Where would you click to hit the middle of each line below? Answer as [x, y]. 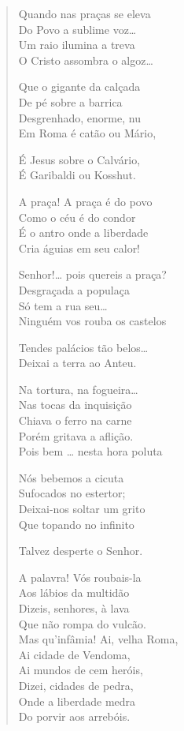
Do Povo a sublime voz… [77, 29]
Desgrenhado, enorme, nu [79, 117]
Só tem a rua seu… [63, 305]
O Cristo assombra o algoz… [86, 60]
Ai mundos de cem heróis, [81, 670]
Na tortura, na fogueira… [78, 389]
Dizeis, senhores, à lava [74, 608]
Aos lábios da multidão [74, 592]
